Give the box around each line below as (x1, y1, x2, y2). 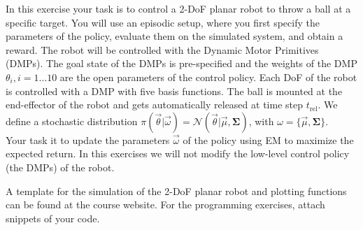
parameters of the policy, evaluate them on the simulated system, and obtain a (6, 29, 343, 43)
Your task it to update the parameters (6, 132, 170, 147)
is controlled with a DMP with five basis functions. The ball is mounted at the (6, 83, 343, 98)
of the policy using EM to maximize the (183, 132, 354, 147)
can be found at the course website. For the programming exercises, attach (6, 197, 325, 212)
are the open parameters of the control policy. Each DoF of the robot (59, 69, 357, 84)
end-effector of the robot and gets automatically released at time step (6, 97, 303, 112)
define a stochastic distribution (6, 113, 138, 128)
